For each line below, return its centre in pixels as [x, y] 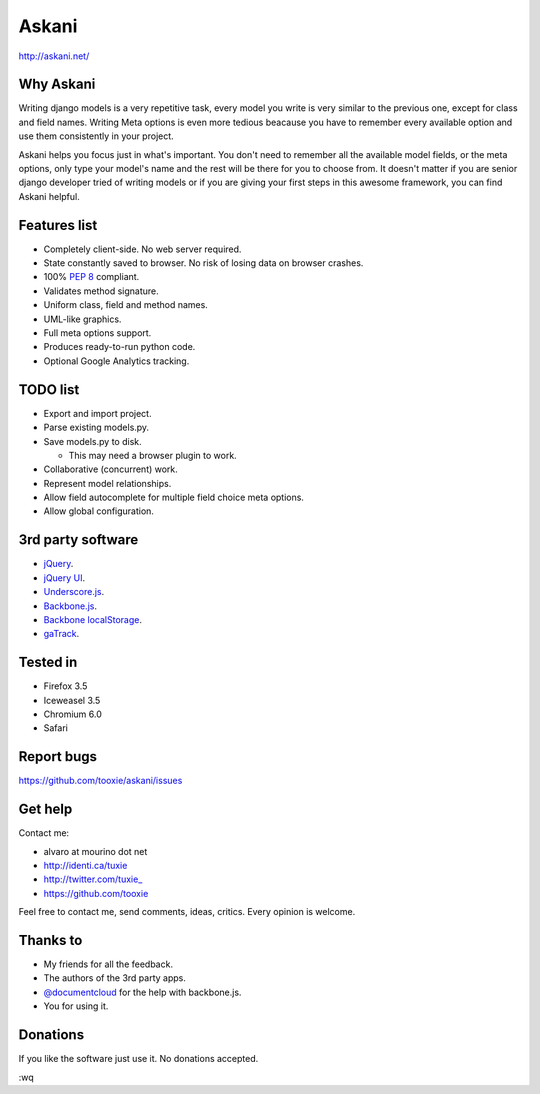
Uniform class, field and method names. [126, 305]
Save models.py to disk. [92, 441]
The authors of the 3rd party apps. [115, 978]
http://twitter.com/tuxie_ [93, 879]
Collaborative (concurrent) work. [111, 469]
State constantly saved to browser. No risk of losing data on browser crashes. [203, 263]
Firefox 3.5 [65, 686]
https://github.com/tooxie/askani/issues [100, 781]
